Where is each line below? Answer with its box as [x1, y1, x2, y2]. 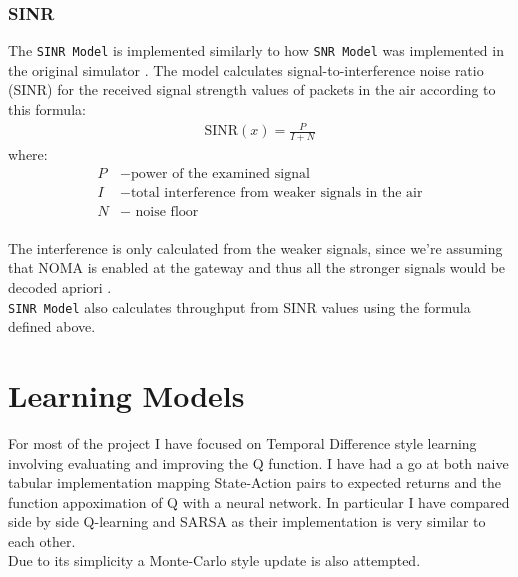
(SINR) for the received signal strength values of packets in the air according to [8, 79, 496, 100]
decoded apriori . [8, 276, 112, 297]
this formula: [8, 99, 86, 120]
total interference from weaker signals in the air [130, 185, 423, 200]
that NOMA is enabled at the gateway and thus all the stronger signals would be [8, 257, 506, 278]
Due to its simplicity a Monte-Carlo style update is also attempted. [8, 550, 421, 571]
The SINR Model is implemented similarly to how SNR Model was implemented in [8, 40, 504, 61]
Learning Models [8, 374, 245, 415]
